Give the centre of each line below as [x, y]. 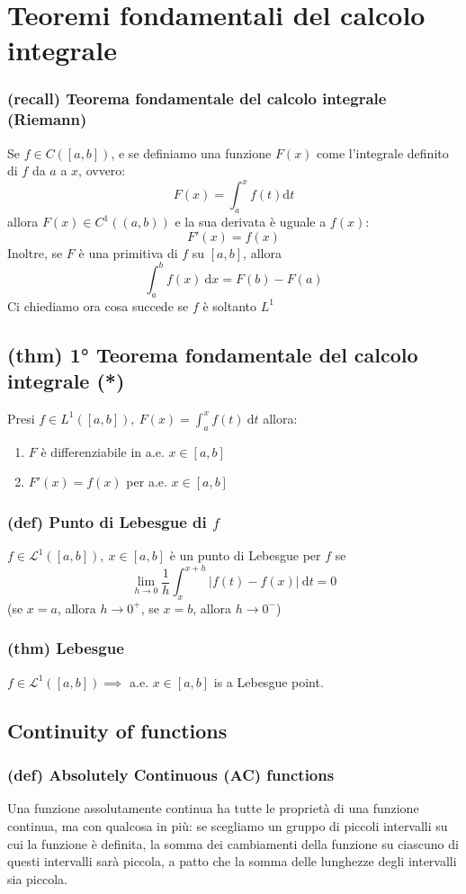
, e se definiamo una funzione [191, 152]
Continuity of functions [117, 730]
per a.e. [147, 482]
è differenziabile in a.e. [103, 451]
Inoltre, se [35, 252]
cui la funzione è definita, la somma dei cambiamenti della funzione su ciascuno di [233, 843]
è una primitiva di [128, 252]
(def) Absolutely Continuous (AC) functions [171, 775]
